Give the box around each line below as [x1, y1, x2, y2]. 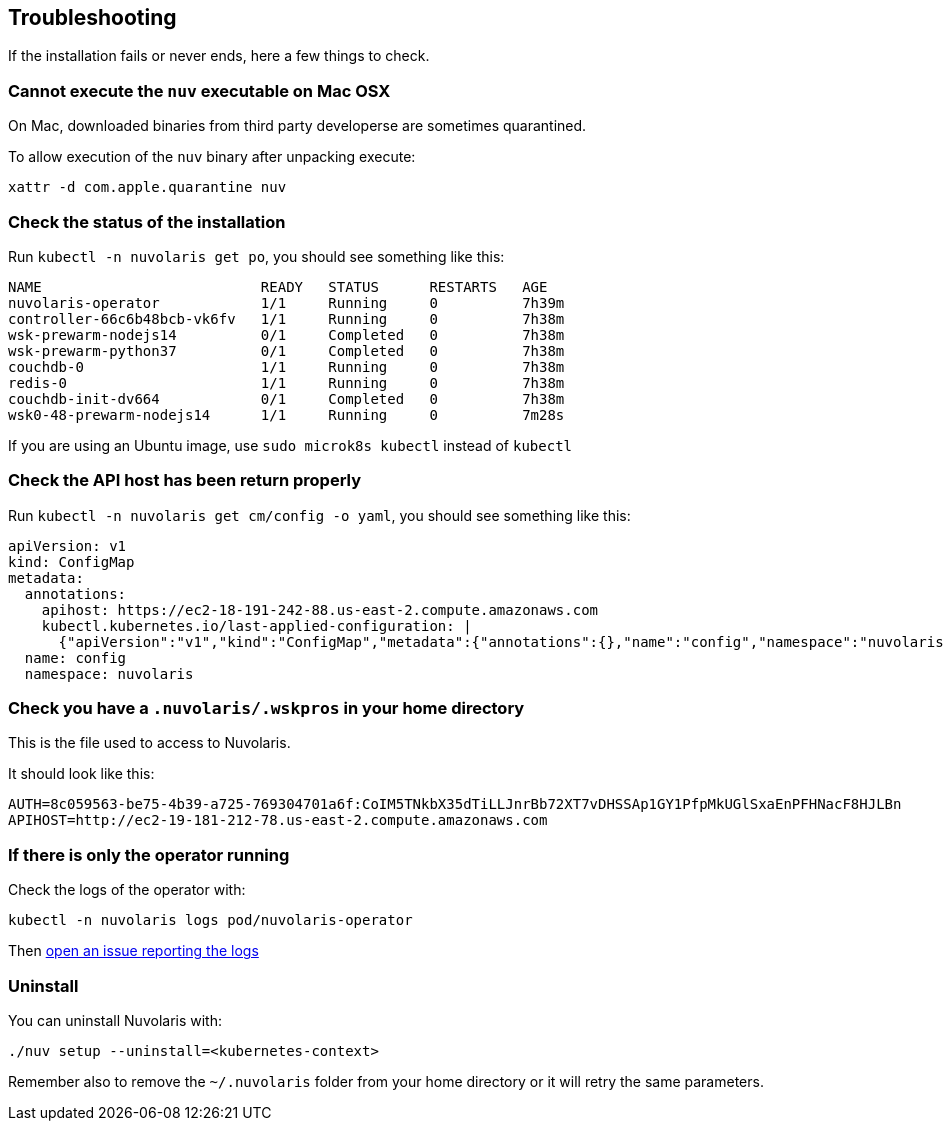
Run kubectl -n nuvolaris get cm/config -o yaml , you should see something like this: [8, 506, 631, 524]
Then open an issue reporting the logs [8, 942, 259, 960]
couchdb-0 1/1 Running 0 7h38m [8, 358, 565, 375]
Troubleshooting [8, 5, 177, 30]
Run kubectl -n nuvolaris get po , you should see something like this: [8, 247, 505, 265]
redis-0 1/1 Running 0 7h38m [8, 374, 565, 391]
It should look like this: [8, 765, 155, 783]
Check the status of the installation [8, 211, 286, 232]
